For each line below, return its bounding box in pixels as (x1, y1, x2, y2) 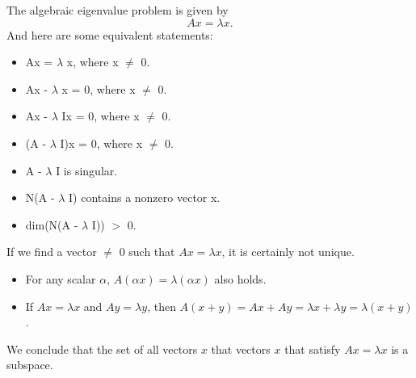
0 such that (119, 243, 175, 260)
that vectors (211, 340, 271, 357)
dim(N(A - (25, 216, 78, 233)
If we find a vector (6, 243, 97, 260)
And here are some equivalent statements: (6, 26, 213, 43)
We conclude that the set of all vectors (6, 340, 198, 357)
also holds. (214, 270, 267, 287)
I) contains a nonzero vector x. (69, 189, 221, 206)
